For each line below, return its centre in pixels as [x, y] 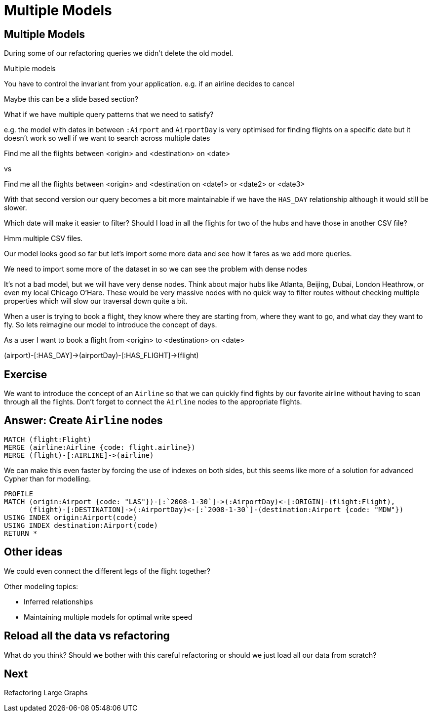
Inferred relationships [59, 601]
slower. [16, 208]
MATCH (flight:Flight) [48, 439]
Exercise [26, 374]
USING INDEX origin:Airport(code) [71, 517]
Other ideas [33, 552]
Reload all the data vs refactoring [87, 636]
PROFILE [19, 494]
